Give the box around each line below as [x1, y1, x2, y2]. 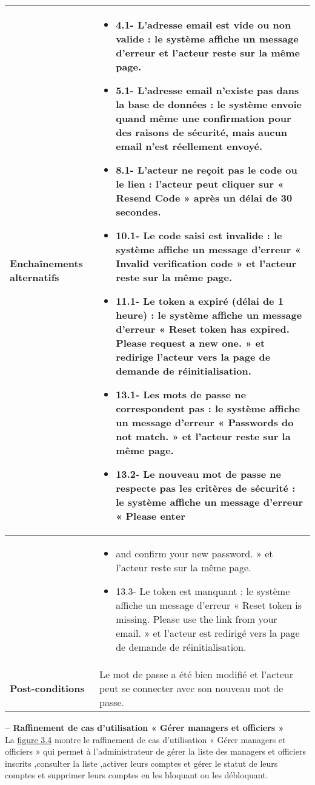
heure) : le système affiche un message [116, 308, 302, 322]
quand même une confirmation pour [116, 111, 291, 125]
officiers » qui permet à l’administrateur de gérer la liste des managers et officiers [5, 745, 306, 758]
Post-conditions [10, 681, 85, 695]
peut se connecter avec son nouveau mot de [99, 681, 283, 695]
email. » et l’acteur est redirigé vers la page [116, 626, 300, 640]
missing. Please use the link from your [116, 612, 277, 626]
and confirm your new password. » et [116, 546, 273, 560]
